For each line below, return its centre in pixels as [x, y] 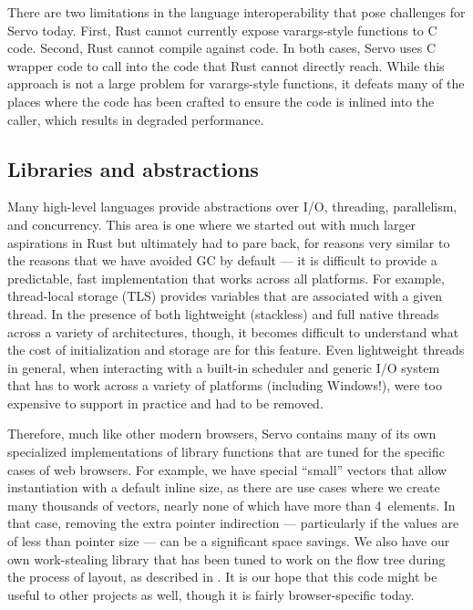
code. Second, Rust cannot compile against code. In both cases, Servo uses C [222, 48]
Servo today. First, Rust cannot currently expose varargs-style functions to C [222, 30]
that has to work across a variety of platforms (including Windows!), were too [225, 385]
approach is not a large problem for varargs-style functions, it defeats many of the [236, 83]
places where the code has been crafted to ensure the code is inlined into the [221, 101]
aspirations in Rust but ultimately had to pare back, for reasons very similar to [229, 242]
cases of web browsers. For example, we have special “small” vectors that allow [227, 469]
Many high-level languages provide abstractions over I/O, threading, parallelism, [232, 207]
